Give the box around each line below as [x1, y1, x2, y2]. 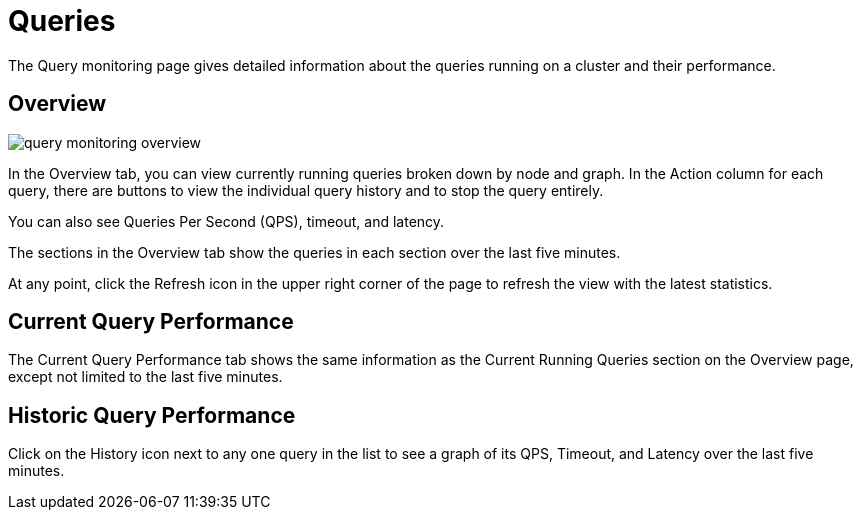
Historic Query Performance [8, 402, 296, 428]
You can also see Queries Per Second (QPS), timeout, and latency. [8, 212, 445, 230]
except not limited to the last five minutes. [8, 368, 283, 386]
